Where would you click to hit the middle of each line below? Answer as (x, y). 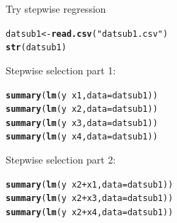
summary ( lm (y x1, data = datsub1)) (82, 95)
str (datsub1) (36, 48)
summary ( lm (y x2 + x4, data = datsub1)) (90, 213)
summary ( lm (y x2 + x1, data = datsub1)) (90, 184)
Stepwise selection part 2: (61, 160)
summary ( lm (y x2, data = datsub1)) (82, 109)
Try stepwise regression (56, 8)
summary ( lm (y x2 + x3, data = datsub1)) (90, 199)
